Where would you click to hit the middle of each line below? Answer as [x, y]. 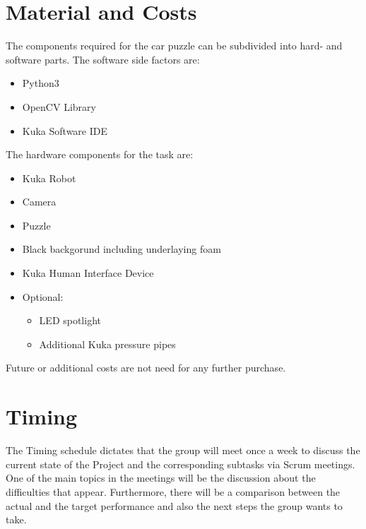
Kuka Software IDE [65, 130]
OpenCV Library [59, 106]
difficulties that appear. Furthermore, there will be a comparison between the [173, 491]
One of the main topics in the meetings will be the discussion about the [161, 478]
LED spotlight [70, 320]
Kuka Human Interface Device [88, 273]
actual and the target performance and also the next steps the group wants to [174, 505]
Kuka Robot [49, 178]
